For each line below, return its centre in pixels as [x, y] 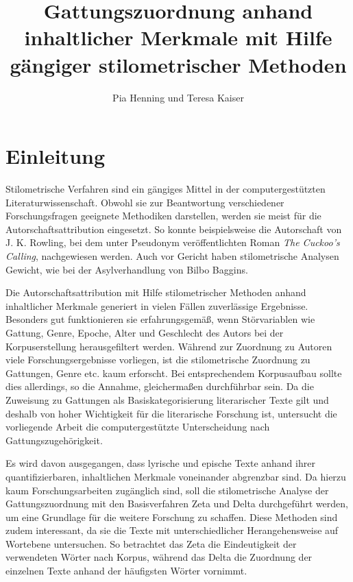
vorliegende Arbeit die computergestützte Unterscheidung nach [138, 427]
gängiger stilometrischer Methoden [178, 64]
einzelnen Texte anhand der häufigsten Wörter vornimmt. [126, 571]
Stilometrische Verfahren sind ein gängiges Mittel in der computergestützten [166, 189]
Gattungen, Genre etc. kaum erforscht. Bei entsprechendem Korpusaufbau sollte [174, 373]
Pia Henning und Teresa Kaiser [178, 97]
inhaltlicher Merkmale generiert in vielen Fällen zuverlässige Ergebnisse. [157, 305]
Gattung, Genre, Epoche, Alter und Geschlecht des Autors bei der [145, 332]
